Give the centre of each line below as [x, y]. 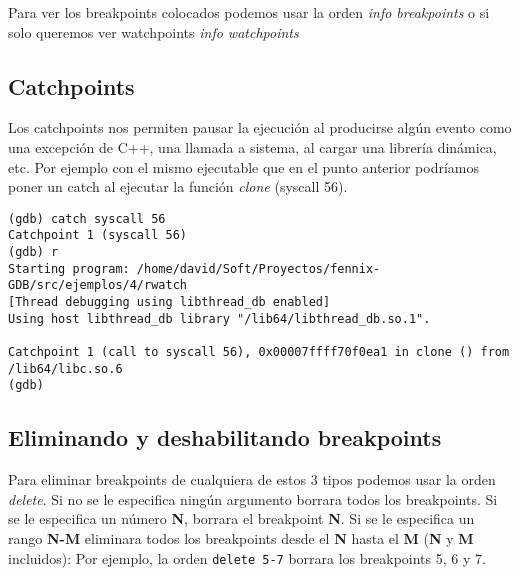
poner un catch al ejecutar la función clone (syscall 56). [178, 186]
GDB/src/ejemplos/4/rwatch [97, 285]
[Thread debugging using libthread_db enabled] [169, 302]
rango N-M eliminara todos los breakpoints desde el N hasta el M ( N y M [241, 537]
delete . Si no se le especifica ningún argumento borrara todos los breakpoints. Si [253, 498]
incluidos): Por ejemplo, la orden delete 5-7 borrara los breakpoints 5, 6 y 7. [247, 557]
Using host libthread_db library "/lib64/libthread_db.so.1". [219, 318]
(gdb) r [33, 252]
